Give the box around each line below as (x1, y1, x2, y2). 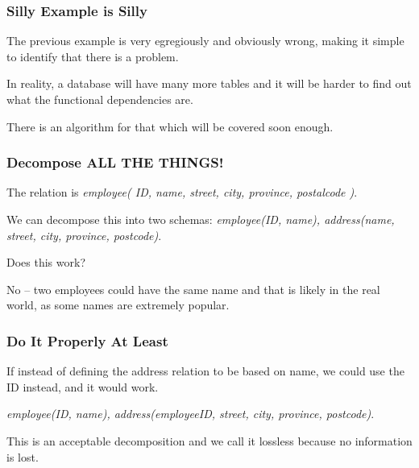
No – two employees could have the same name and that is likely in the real (6, 280, 380, 297)
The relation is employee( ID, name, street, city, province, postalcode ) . (6, 184, 358, 201)
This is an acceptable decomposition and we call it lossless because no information (6, 432, 413, 449)
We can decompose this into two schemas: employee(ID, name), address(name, (6, 211, 395, 227)
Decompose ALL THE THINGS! (6, 152, 224, 172)
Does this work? (6, 254, 85, 271)
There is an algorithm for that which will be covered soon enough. (6, 118, 334, 135)
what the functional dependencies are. (6, 91, 193, 107)
